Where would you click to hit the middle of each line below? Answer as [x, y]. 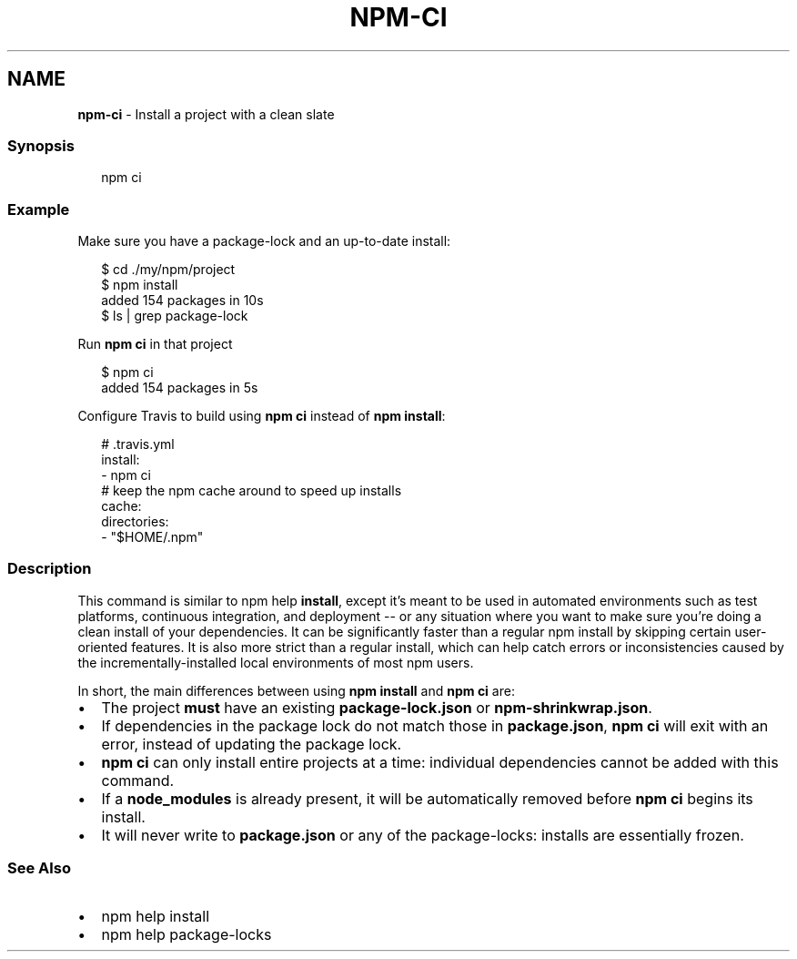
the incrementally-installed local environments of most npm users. [276, 662]
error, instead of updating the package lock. [252, 744]
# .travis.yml [138, 444]
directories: [135, 522]
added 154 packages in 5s [180, 388]
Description [50, 569]
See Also [39, 868]
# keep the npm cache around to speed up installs [252, 491]
